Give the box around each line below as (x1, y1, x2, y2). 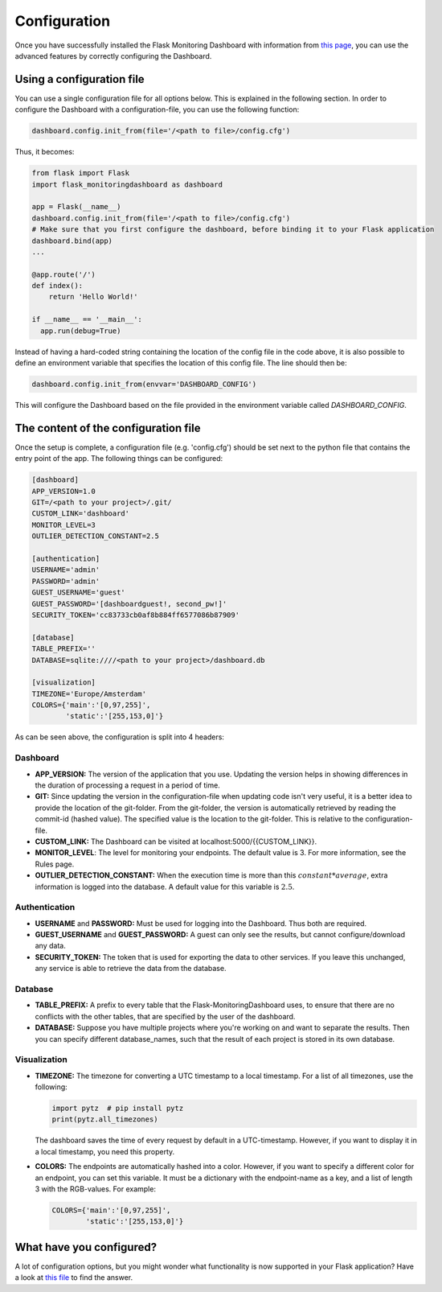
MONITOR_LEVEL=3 (31, 520, 96, 529)
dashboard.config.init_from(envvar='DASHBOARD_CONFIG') (31, 380, 257, 389)
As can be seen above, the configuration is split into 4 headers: (14, 732, 225, 742)
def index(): (31, 282, 84, 290)
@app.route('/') (31, 270, 96, 279)
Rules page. (35, 859, 75, 869)
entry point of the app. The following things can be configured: (14, 454, 223, 463)
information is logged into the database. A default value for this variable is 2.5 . (35, 882, 295, 891)
